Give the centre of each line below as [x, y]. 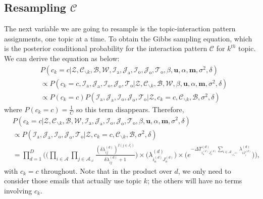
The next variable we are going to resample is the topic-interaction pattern [120, 29]
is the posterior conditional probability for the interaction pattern [106, 48]
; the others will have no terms [195, 181]
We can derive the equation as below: [62, 58]
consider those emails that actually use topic [73, 181]
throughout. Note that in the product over [107, 170]
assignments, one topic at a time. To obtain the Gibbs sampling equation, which [128, 38]
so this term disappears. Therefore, [130, 109]
